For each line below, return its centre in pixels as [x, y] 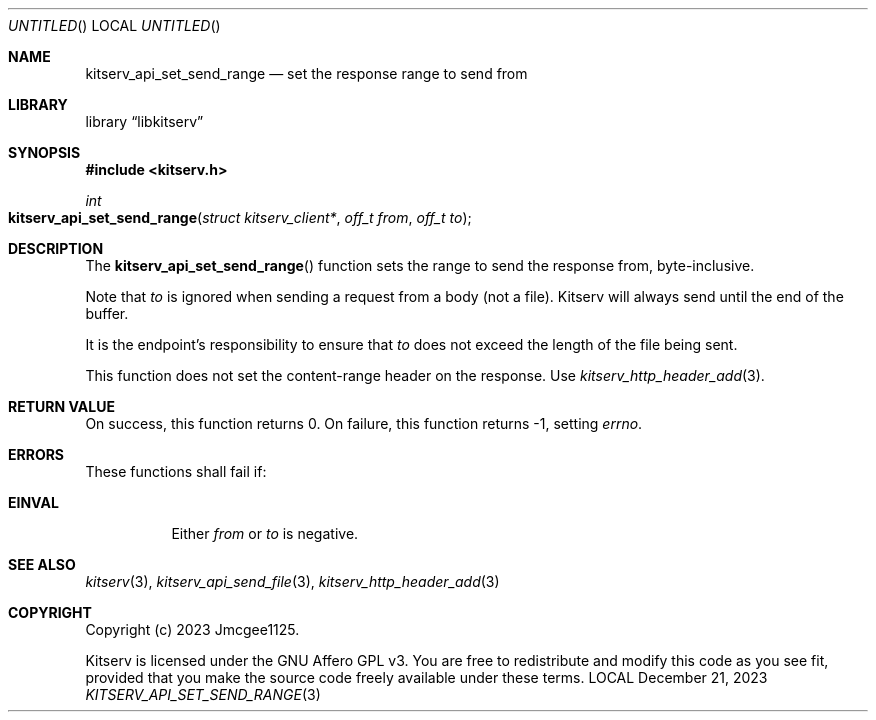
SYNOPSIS [44, 152]
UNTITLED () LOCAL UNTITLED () [114, 25]
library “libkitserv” [144, 121]
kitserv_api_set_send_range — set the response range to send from [306, 73]
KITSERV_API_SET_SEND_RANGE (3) [203, 694]
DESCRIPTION [56, 248]
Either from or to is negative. [265, 533]
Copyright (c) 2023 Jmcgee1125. [192, 629]
